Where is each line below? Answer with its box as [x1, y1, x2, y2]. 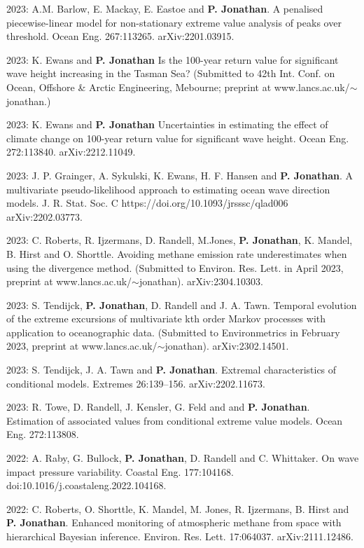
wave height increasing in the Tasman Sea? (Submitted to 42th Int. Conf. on [6, 66, 335, 81]
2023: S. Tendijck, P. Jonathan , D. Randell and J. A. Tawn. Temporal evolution [6, 297, 357, 312]
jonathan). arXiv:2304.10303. [139, 274, 263, 289]
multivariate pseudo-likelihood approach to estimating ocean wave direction [6, 181, 330, 196]
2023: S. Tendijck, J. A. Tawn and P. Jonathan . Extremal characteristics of [6, 362, 337, 377]
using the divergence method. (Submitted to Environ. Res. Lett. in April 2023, [6, 260, 344, 275]
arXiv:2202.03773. [6, 209, 83, 224]
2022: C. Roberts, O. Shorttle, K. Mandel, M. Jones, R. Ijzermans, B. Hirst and [6, 501, 349, 516]
